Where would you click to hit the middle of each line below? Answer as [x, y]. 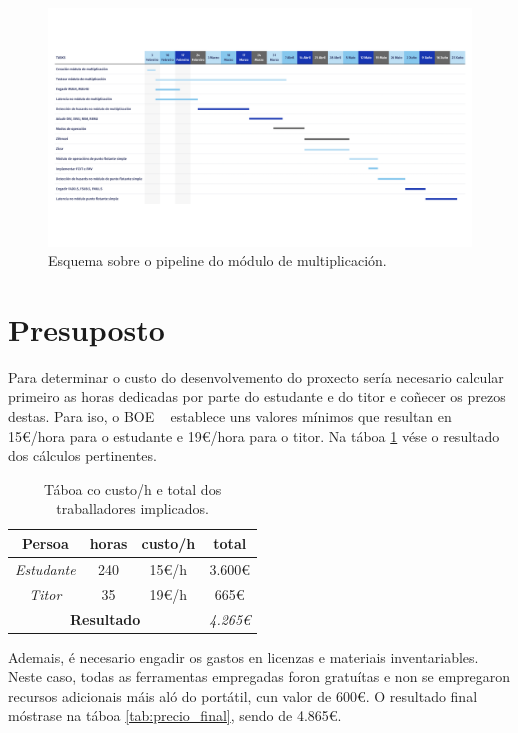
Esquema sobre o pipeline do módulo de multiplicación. [217, 260]
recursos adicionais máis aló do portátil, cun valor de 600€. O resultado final [243, 695]
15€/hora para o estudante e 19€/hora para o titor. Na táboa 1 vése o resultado [254, 435]
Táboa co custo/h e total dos [133, 488]
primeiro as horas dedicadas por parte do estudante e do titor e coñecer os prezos [257, 396]
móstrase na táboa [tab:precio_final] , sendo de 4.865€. [175, 715]
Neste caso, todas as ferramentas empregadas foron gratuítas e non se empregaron [259, 676]
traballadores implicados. [132, 508]
